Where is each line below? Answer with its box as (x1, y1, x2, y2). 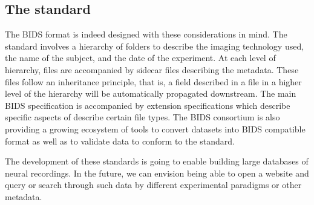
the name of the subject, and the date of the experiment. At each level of (5, 51, 276, 64)
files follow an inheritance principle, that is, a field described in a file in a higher (5, 75, 302, 88)
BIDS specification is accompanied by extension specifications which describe (5, 99, 290, 111)
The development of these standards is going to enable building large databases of (5, 155, 309, 168)
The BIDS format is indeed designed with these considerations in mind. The (5, 28, 287, 41)
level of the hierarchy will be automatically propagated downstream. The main (5, 87, 296, 100)
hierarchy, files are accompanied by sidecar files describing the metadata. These (5, 63, 299, 76)
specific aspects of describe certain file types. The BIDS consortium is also (5, 111, 280, 123)
